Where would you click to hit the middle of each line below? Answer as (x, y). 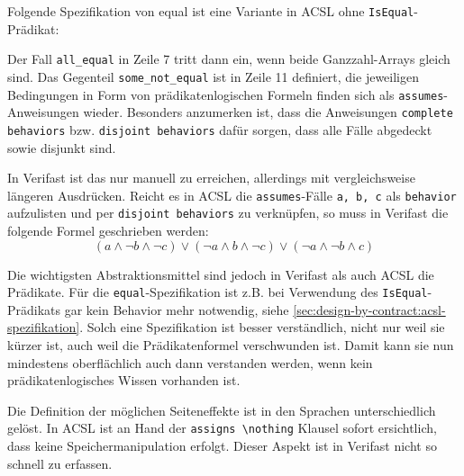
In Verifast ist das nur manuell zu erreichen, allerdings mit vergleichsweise (211, 178)
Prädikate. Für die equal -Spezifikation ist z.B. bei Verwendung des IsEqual (218, 292)
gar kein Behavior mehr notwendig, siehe (177, 309)
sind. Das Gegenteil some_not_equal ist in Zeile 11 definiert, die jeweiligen (213, 76)
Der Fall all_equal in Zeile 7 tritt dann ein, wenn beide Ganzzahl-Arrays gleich (229, 59)
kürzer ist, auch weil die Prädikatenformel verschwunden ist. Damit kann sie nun (231, 345)
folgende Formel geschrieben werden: (108, 231)
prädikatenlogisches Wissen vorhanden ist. (124, 380)
